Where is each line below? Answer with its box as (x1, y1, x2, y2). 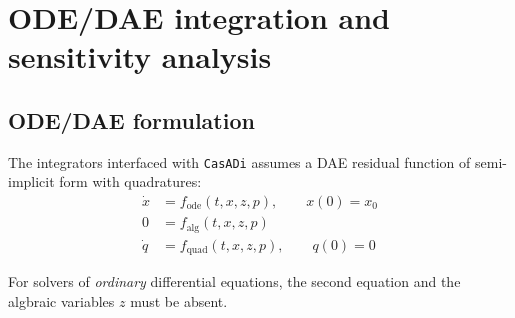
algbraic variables (8, 290, 115, 311)
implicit (8, 171, 55, 192)
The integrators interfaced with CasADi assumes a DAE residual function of (8, 151, 471, 172)
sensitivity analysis (8, 36, 272, 77)
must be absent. (130, 290, 228, 311)
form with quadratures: (59, 171, 202, 192)
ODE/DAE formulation (8, 104, 255, 135)
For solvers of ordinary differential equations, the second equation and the (8, 271, 461, 292)
